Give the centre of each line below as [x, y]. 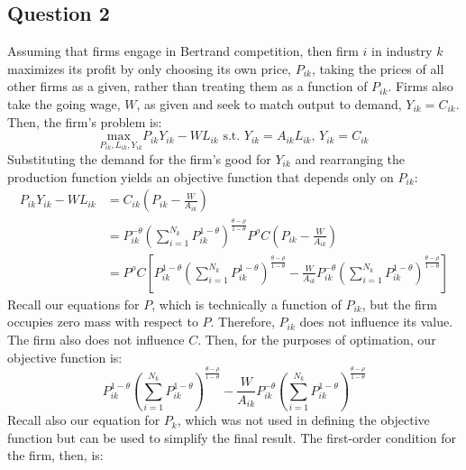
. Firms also [420, 86]
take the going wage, [64, 103]
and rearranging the [350, 159]
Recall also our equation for [84, 420]
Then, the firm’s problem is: [85, 121]
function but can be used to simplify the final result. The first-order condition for [232, 437]
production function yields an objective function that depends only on [201, 176]
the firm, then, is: [55, 455]
